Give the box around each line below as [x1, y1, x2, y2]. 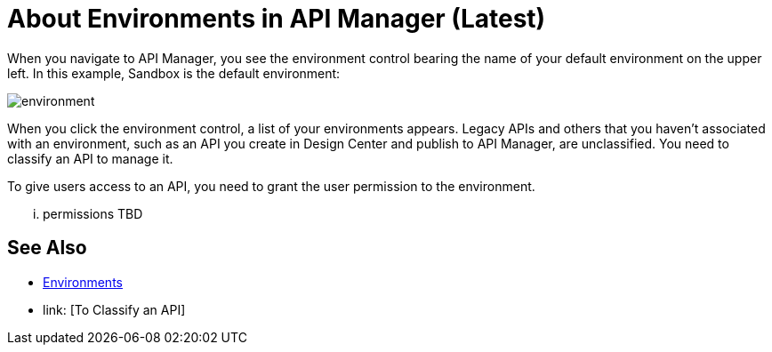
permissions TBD [43, 205, 143, 221]
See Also [7, 236, 87, 260]
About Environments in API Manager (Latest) [7, 4, 546, 34]
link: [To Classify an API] [43, 301, 186, 317]
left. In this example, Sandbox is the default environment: [7, 65, 341, 81]
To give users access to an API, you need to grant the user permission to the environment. [7, 178, 535, 194]
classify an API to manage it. [7, 150, 173, 166]
